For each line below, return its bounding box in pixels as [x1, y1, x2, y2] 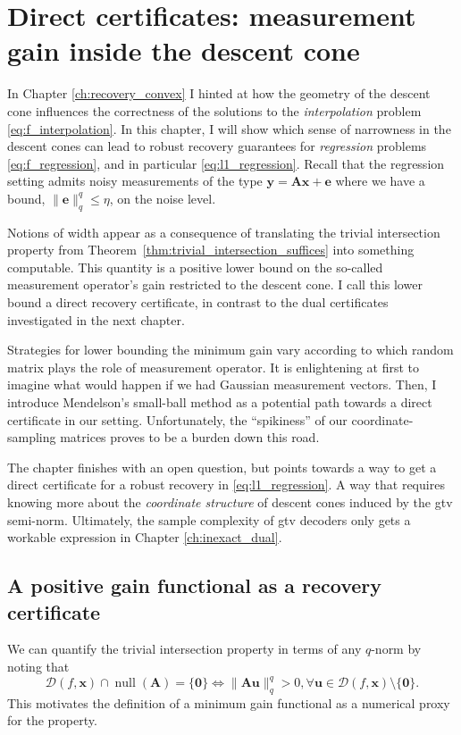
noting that [7, 656, 70, 675]
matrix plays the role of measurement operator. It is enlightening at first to [7, 357, 419, 376]
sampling [7, 428, 56, 447]
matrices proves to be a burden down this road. [60, 428, 320, 447]
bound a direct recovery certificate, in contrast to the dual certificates [7, 293, 389, 312]
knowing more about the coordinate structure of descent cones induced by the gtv [7, 492, 453, 511]
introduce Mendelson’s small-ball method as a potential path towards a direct [7, 393, 432, 412]
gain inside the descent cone [7, 32, 360, 69]
